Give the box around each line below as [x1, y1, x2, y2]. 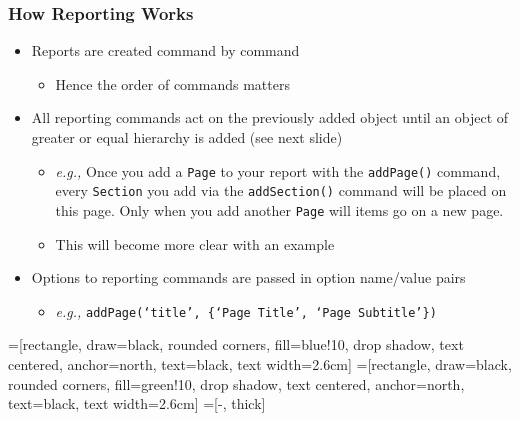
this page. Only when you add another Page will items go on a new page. [55, 199, 504, 220]
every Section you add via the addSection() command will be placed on [55, 180, 507, 201]
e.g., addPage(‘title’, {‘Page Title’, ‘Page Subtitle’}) [55, 300, 437, 321]
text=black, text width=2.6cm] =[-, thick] [8, 393, 266, 414]
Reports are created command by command [31, 40, 300, 61]
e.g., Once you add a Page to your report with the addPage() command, [55, 160, 501, 181]
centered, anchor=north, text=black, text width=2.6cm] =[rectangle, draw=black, [8, 354, 512, 374]
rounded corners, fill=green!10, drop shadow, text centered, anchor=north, [8, 373, 465, 394]
